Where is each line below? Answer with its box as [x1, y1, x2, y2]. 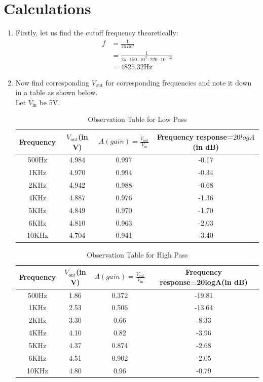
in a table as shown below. [15, 87, 98, 98]
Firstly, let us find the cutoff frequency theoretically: [15, 27, 178, 38]
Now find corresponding [15, 77, 90, 88]
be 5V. [39, 97, 60, 107]
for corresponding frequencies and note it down [105, 77, 252, 88]
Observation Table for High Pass [87, 249, 188, 260]
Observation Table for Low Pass [88, 114, 187, 124]
